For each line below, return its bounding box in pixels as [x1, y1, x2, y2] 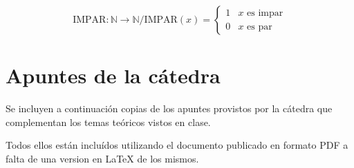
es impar [247, 8, 283, 19]
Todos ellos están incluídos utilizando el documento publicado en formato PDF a [6, 138, 348, 152]
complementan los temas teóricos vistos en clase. [6, 114, 211, 129]
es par [247, 21, 272, 32]
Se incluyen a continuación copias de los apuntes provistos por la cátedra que [6, 101, 333, 116]
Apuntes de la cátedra [6, 61, 221, 90]
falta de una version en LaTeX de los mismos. [6, 151, 199, 165]
